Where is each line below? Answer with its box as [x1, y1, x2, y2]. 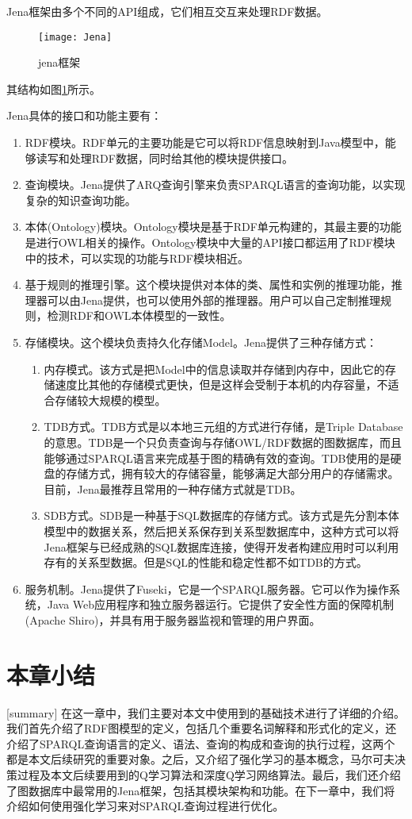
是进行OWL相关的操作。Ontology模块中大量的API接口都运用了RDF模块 [25, 234, 395, 250]
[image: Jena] [38, 31, 113, 43]
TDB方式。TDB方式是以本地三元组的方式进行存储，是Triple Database [44, 418, 403, 435]
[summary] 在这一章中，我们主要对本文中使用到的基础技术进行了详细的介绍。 [6, 704, 405, 721]
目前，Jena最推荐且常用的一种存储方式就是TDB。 [44, 480, 302, 497]
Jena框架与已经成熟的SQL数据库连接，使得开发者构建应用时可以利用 [44, 538, 399, 555]
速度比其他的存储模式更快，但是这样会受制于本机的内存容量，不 [55, 376, 388, 393]
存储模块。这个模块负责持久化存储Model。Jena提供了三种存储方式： [25, 333, 378, 350]
